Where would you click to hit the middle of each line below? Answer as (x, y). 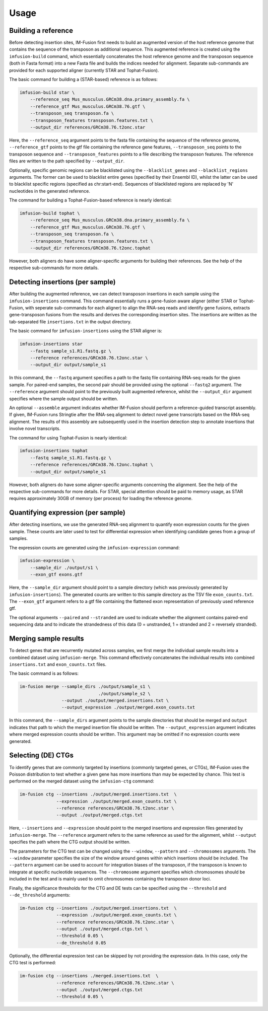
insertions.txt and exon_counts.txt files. (58, 664)
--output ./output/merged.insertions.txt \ (115, 701)
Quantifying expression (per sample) (67, 513)
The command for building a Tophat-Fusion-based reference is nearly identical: (91, 200)
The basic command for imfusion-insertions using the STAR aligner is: (86, 331)
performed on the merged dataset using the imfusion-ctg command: (82, 781)
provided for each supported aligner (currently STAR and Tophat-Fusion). (84, 70)
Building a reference (41, 31)
